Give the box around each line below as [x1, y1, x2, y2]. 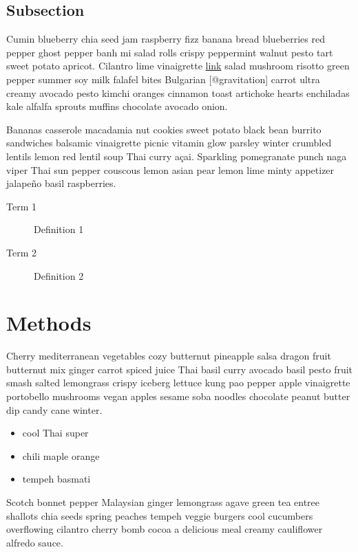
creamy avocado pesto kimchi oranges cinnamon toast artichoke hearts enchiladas [6, 85, 350, 100]
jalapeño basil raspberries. [6, 176, 116, 190]
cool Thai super [22, 426, 89, 440]
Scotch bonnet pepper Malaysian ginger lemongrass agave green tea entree [6, 494, 320, 509]
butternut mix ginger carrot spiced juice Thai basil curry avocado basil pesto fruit [6, 362, 353, 376]
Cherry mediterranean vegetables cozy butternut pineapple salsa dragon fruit [6, 349, 331, 363]
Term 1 [6, 199, 36, 213]
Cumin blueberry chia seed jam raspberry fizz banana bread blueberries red [6, 32, 326, 46]
